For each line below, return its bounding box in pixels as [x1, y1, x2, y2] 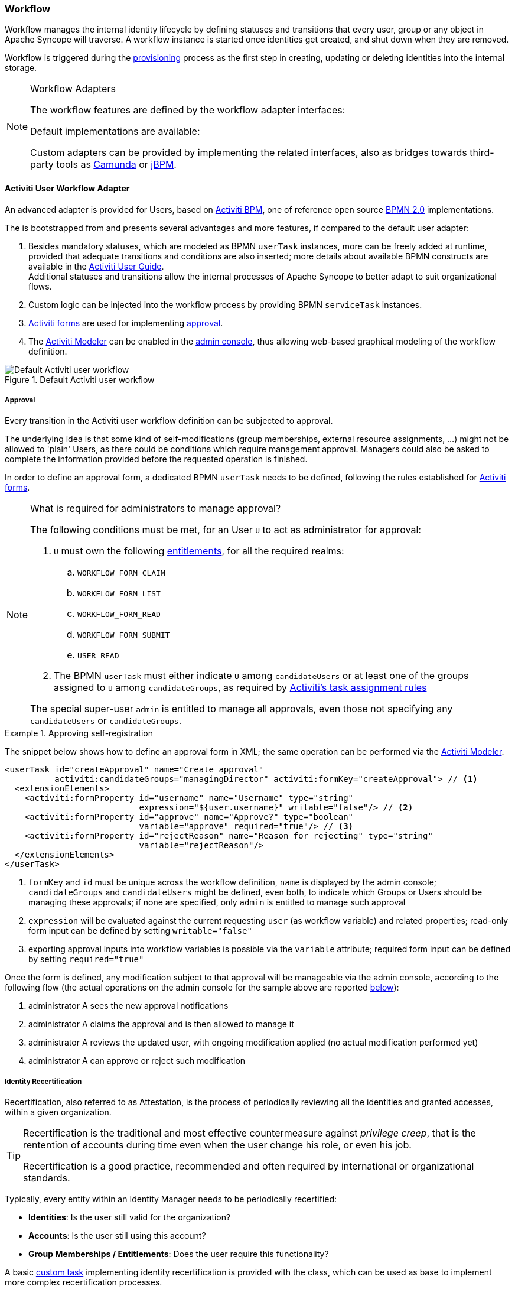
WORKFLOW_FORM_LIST [77, 589, 161, 599]
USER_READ [77, 651, 119, 661]
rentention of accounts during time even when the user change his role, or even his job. [23, 1139, 412, 1151]
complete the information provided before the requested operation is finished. [5, 454, 308, 465]
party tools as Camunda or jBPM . [30, 158, 177, 171]
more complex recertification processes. [5, 1277, 162, 1288]
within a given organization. [5, 1107, 112, 1118]
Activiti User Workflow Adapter [5, 183, 130, 193]
